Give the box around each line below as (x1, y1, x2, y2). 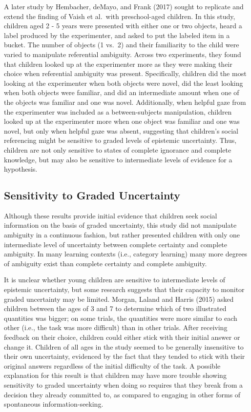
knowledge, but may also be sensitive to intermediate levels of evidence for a (4, 154, 232, 164)
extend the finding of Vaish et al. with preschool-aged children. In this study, (4, 11, 235, 21)
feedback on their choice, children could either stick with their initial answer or (4, 332, 240, 342)
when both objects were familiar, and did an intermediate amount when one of (4, 87, 239, 98)
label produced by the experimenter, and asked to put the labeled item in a (4, 30, 230, 40)
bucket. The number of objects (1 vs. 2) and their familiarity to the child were (4, 39, 239, 50)
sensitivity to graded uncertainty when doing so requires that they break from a (4, 379, 243, 390)
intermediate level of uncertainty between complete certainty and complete (4, 239, 228, 249)
